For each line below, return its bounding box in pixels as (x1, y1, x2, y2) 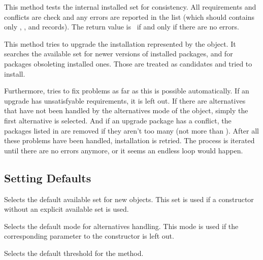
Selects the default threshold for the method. (4, 247, 144, 258)
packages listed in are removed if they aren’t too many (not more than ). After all (4, 125, 259, 136)
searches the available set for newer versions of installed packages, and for (4, 48, 233, 59)
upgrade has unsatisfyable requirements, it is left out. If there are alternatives (4, 95, 246, 106)
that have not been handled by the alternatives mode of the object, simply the (4, 105, 248, 116)
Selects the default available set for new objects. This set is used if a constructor (4, 193, 254, 204)
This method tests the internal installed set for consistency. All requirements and (4, 2, 256, 12)
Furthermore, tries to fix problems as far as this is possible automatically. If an (4, 85, 249, 96)
